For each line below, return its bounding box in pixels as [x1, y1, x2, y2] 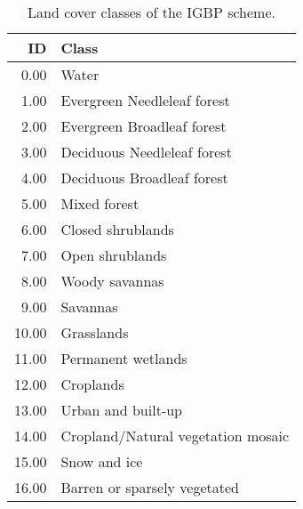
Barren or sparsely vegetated [60, 477, 240, 497]
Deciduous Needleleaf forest [60, 141, 232, 162]
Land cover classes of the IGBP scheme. [28, 2, 275, 22]
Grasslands [60, 322, 129, 343]
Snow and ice [60, 451, 143, 472]
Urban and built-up [60, 400, 182, 420]
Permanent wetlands [60, 348, 187, 368]
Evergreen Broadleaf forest [60, 116, 227, 136]
